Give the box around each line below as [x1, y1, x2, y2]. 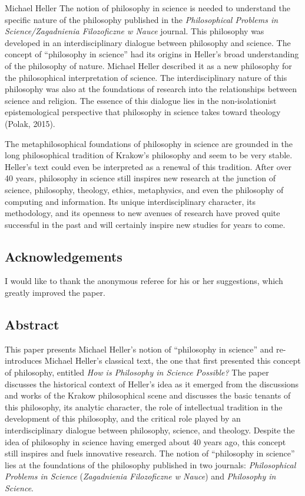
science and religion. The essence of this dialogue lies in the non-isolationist [5, 94, 277, 106]
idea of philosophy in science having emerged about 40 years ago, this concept [5, 435, 286, 448]
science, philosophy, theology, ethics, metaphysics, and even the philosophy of [5, 183, 284, 195]
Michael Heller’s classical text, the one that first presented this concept [44, 354, 301, 367]
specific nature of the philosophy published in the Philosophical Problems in [5, 13, 279, 25]
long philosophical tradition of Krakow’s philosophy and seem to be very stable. [5, 149, 293, 161]
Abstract [5, 315, 59, 334]
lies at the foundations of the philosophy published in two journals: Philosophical [5, 458, 296, 471]
